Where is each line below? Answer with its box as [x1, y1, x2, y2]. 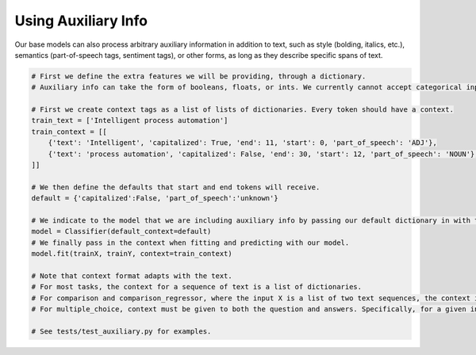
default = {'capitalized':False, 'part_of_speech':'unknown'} [31, 194, 278, 203]
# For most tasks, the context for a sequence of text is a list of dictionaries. [31, 282, 363, 292]
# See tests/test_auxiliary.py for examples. [31, 326, 212, 336]
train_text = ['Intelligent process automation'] [31, 116, 228, 125]
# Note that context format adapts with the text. [31, 271, 233, 281]
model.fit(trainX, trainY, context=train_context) [31, 250, 233, 258]
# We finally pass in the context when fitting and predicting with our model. [31, 238, 350, 247]
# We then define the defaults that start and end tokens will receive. [31, 182, 321, 192]
